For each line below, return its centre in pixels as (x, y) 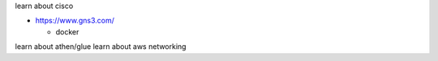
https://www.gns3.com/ (75, 21)
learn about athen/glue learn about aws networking (101, 47)
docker (67, 31)
